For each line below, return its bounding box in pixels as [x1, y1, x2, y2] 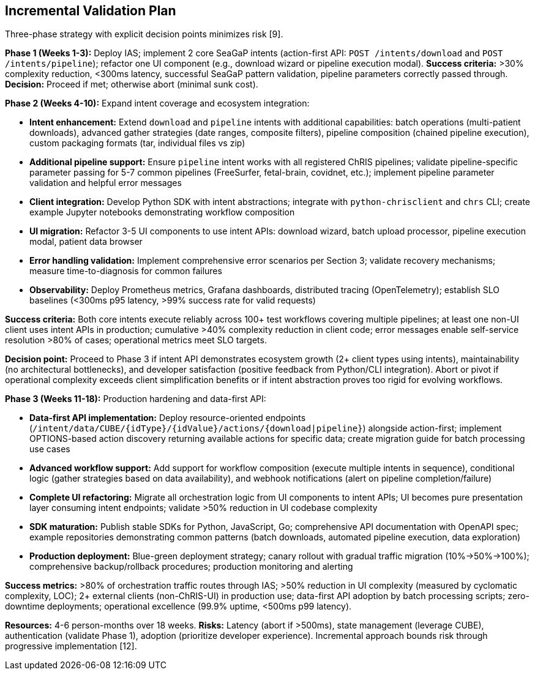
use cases [29, 444, 70, 455]
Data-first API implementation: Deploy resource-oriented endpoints [29, 412, 306, 423]
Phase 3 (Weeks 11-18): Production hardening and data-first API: [5, 393, 266, 405]
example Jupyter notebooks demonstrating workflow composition [29, 207, 295, 218]
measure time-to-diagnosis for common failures [29, 266, 222, 277]
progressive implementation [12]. [5, 641, 137, 652]
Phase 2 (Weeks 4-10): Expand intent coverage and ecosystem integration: [5, 98, 310, 109]
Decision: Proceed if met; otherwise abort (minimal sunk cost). [5, 79, 258, 90]
